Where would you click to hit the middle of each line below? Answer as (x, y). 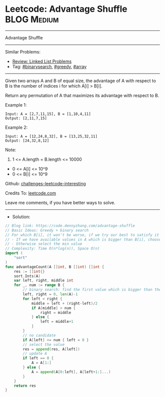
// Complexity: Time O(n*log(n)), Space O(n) (52, 249)
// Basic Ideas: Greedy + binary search (47, 230)
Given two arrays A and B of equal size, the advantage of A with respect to (81, 81)
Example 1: (16, 105)
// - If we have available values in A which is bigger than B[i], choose (83, 239)
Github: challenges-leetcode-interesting (45, 183)
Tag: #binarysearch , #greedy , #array (49, 66)
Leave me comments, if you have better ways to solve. (60, 202)
